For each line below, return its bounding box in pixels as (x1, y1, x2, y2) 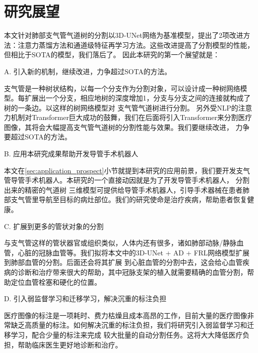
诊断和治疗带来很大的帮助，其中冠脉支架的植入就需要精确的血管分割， (17, 267, 247, 277)
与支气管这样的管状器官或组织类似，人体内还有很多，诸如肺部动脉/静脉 (4, 237, 237, 248)
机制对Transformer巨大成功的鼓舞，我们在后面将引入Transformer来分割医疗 (10, 112, 252, 122)
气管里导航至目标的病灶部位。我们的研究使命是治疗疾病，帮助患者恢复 (17, 194, 247, 205)
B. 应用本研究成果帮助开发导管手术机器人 (4, 148, 138, 159)
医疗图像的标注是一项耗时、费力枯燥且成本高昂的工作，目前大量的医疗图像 (4, 310, 247, 320)
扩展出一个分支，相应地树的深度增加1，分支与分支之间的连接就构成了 (24, 93, 251, 103)
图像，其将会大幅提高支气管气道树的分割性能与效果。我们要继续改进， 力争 (4, 121, 250, 132)
